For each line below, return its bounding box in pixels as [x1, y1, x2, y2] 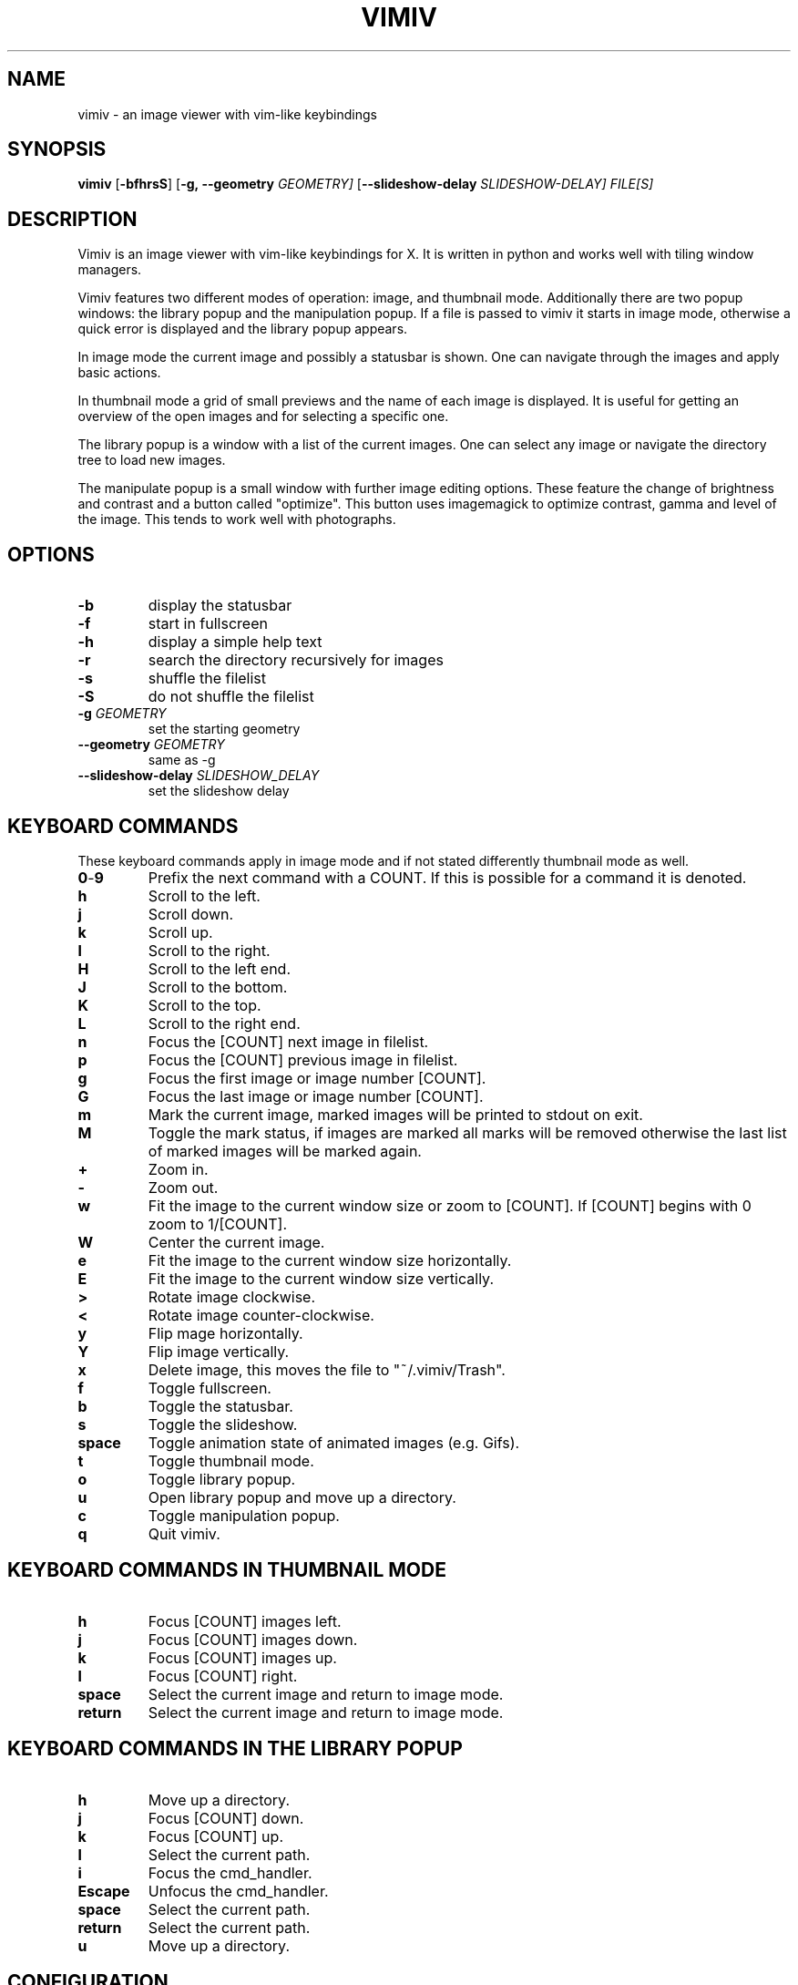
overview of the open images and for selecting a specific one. [77, 408, 449, 425]
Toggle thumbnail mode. [148, 1451, 314, 1470]
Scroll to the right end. [148, 1013, 301, 1033]
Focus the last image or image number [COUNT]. [148, 1086, 484, 1106]
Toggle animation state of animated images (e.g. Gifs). [148, 1433, 520, 1452]
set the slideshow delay [148, 783, 290, 799]
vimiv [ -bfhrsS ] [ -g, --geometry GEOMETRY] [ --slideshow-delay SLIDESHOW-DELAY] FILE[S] [77, 176, 654, 192]
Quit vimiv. [148, 1524, 220, 1543]
